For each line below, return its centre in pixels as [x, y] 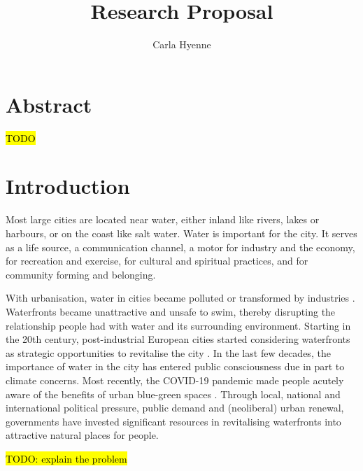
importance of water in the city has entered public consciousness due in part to [175, 366]
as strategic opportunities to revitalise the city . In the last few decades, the [168, 352]
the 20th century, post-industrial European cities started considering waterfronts [178, 339]
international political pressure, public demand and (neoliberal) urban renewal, [175, 408]
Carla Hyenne [182, 44]
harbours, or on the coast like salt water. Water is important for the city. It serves [181, 233]
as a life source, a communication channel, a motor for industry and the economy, [180, 247]
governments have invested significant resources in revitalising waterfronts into [173, 421]
